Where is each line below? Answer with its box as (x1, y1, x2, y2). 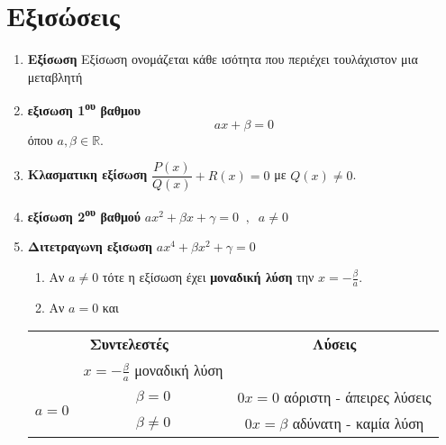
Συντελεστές (89, 333, 168, 355)
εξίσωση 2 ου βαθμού (27, 204, 141, 225)
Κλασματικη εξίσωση (27, 165, 148, 184)
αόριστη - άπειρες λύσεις (284, 386, 432, 407)
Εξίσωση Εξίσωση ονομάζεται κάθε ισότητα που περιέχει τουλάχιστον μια (27, 50, 418, 68)
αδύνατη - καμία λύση (292, 413, 424, 433)
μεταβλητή (27, 67, 83, 86)
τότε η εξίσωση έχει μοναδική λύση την (102, 268, 314, 286)
